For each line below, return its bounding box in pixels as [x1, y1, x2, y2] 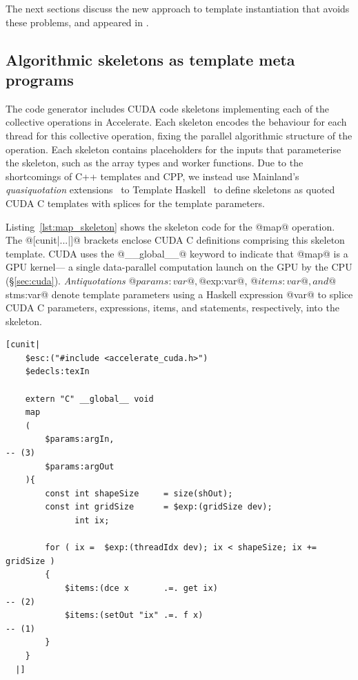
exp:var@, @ [206, 273, 258, 287]
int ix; [74, 516, 110, 525]
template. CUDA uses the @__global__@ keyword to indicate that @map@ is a [6, 246, 348, 260]
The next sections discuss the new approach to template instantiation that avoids [6, 1, 350, 15]
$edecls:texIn [25, 367, 90, 377]
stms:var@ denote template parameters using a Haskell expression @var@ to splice [6, 286, 353, 301]
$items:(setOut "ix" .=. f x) [64, 610, 203, 621]
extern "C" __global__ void [25, 394, 154, 404]
